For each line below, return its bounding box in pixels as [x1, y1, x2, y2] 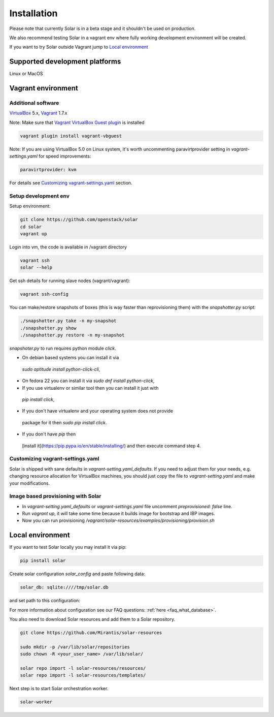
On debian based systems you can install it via [22, 355, 119, 361]
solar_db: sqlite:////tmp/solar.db [20, 584, 109, 590]
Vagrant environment [9, 84, 79, 92]
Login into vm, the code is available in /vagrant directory [9, 244, 127, 250]
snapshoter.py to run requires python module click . [9, 346, 116, 352]
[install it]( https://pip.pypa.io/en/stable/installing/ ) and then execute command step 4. [22, 443, 201, 449]
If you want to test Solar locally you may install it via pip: [9, 544, 127, 550]
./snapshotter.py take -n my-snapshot [20, 318, 117, 324]
